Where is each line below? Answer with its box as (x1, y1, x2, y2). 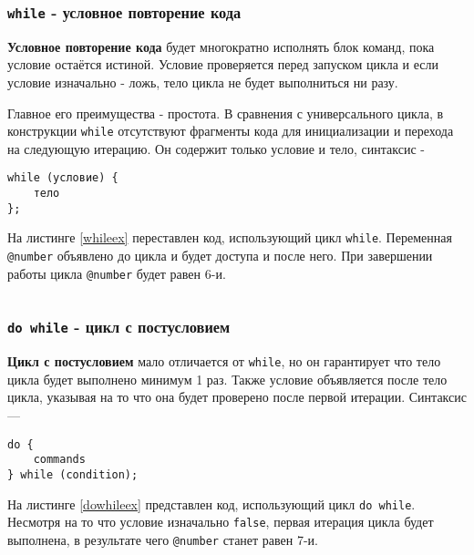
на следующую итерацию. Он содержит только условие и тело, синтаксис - (7, 139, 425, 158)
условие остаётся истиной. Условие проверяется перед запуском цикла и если (7, 55, 439, 74)
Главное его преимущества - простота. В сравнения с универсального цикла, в (7, 103, 444, 122)
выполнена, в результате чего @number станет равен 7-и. (7, 529, 318, 549)
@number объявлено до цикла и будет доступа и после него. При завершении (7, 246, 433, 265)
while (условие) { (7, 171, 118, 185)
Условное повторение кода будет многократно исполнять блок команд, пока (7, 36, 435, 56)
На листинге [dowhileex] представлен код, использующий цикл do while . (7, 494, 416, 513)
